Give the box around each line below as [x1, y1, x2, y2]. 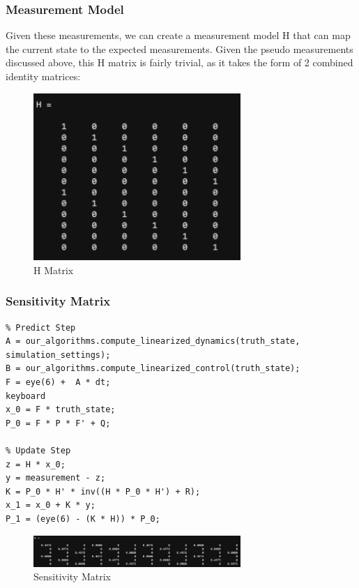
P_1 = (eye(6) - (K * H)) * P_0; [6, 513, 160, 524]
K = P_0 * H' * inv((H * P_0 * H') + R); [6, 486, 201, 497]
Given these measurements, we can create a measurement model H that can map [6, 28, 351, 43]
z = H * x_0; [6, 459, 66, 469]
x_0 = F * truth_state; [6, 405, 116, 415]
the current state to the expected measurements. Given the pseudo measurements [6, 41, 353, 56]
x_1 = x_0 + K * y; [6, 500, 96, 511]
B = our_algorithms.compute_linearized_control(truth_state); [6, 363, 300, 374]
